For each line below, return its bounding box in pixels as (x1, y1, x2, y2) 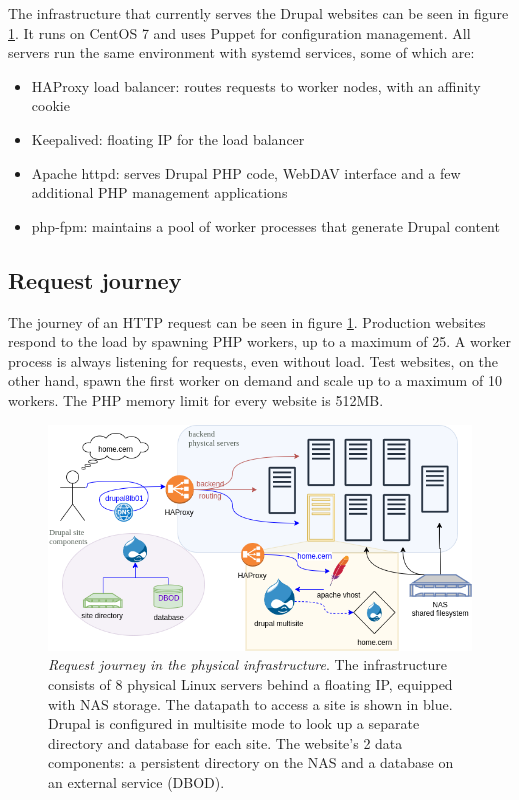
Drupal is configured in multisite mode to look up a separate (48, 713, 420, 734)
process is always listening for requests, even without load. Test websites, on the (8, 350, 499, 371)
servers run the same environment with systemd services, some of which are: (8, 42, 475, 63)
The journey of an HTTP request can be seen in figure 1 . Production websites (8, 311, 486, 332)
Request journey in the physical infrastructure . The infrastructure (48, 654, 448, 675)
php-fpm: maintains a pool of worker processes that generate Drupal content (31, 215, 500, 236)
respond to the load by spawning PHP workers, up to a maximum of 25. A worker (8, 331, 511, 352)
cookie (31, 95, 70, 116)
